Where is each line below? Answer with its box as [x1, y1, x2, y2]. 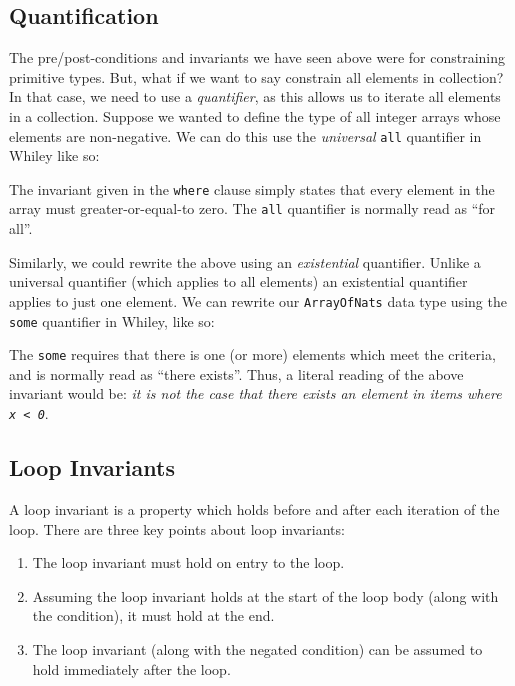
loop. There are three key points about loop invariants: [9, 518, 345, 539]
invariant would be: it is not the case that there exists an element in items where [9, 383, 502, 404]
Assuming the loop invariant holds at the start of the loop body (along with [32, 585, 499, 606]
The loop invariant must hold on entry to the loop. [32, 552, 345, 573]
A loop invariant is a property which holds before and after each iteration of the [9, 498, 500, 519]
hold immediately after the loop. [32, 658, 231, 679]
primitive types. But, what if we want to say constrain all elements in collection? [9, 66, 504, 87]
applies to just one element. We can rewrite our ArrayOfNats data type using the [9, 290, 507, 311]
